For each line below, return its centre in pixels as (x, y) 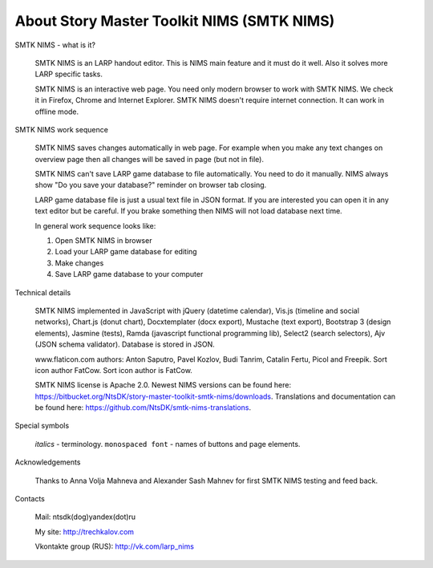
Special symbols (42, 426)
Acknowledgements (48, 462)
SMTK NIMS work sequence (61, 129)
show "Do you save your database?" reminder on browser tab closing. (151, 185)
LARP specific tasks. (69, 74)
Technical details (43, 292)
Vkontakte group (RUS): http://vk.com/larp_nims (114, 546)
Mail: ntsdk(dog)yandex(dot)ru (85, 517)
